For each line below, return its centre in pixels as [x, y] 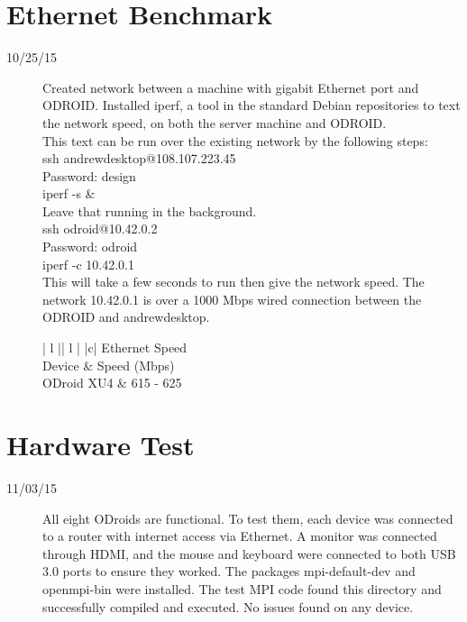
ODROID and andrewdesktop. [126, 317]
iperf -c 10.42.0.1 [88, 264]
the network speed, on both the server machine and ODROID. [215, 122]
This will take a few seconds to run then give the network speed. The [233, 282]
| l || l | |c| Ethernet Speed [115, 348]
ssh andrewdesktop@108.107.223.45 [139, 158]
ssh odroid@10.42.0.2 [100, 229]
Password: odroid [90, 247]
